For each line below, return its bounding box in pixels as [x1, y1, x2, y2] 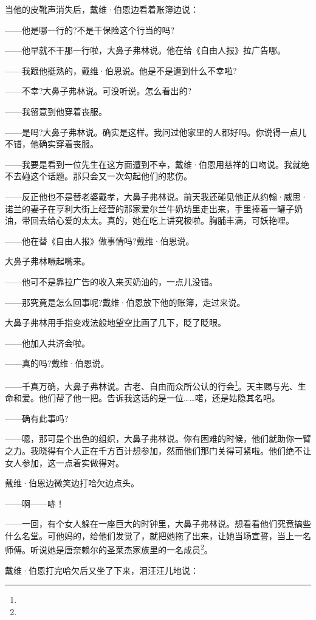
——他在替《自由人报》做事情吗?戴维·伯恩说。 [5, 234, 194, 247]
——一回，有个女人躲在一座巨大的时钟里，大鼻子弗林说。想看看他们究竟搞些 [5, 517, 311, 530]
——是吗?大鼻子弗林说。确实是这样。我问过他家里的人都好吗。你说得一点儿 [5, 125, 307, 138]
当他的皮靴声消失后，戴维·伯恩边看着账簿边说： [5, 3, 199, 15]
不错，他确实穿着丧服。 [5, 137, 98, 150]
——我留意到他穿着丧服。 [5, 105, 107, 117]
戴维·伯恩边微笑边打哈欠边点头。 [5, 477, 139, 489]
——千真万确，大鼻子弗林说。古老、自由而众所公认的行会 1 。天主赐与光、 [5, 377, 298, 392]
